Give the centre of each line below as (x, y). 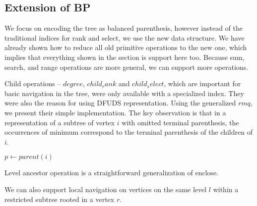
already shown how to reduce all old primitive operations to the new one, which (126, 47)
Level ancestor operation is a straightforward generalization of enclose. (112, 173)
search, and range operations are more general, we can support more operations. (127, 67)
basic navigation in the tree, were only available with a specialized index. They (124, 93)
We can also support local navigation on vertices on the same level (106, 189)
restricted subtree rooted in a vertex (60, 199)
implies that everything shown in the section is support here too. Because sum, (125, 57)
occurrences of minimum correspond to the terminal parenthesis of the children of (128, 132)
